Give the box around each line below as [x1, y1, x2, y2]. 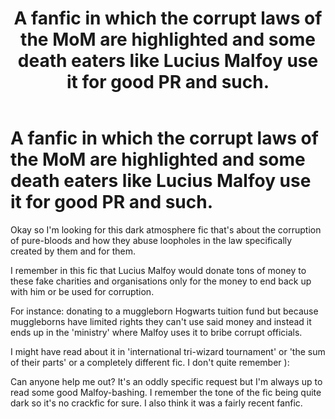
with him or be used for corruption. [10, 285, 155, 297]
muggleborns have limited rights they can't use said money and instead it [10, 315, 312, 327]
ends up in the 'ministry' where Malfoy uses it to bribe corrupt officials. [10, 326, 303, 338]
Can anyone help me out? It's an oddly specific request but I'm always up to [10, 375, 323, 387]
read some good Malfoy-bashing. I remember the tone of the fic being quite [10, 386, 322, 398]
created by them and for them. [10, 245, 136, 257]
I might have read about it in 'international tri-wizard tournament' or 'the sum [10, 345, 326, 357]
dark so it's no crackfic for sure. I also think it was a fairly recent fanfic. [10, 397, 303, 409]
